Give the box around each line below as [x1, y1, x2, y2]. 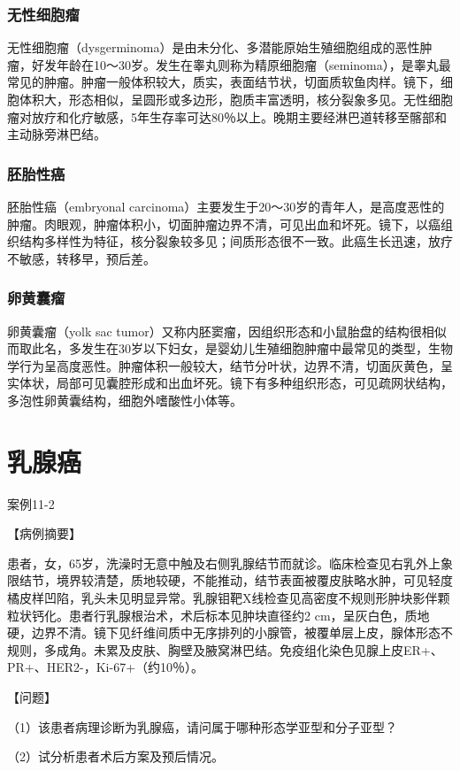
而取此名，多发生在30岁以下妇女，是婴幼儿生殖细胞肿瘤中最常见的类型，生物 [7, 339, 453, 358]
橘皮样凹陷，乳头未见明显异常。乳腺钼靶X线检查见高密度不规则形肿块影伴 [7, 589, 438, 607]
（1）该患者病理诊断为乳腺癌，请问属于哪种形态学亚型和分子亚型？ [7, 717, 397, 736]
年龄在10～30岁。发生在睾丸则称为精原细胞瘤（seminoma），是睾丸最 [56, 55, 451, 73]
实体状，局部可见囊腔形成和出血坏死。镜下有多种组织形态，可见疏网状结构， [7, 374, 453, 392]
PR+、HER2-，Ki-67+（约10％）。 [7, 658, 204, 676]
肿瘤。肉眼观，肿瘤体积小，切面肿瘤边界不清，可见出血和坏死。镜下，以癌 [7, 214, 441, 233]
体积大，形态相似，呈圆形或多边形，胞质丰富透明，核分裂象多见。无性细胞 [19, 90, 453, 108]
